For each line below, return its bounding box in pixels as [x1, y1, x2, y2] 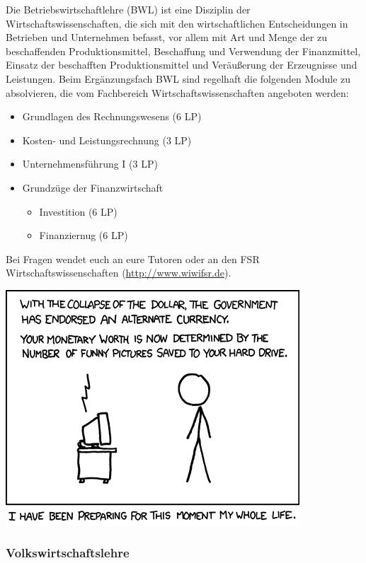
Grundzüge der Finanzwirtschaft [22, 180, 164, 195]
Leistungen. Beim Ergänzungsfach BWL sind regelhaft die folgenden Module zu [6, 71, 351, 86]
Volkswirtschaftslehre [6, 544, 130, 562]
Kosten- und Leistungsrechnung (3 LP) [22, 132, 192, 147]
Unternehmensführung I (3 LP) [22, 156, 158, 171]
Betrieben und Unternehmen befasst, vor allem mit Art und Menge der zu [6, 30, 327, 45]
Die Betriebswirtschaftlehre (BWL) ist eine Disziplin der [6, 2, 251, 16]
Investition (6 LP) [39, 204, 118, 219]
